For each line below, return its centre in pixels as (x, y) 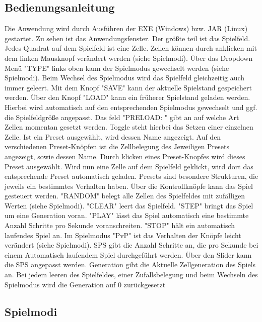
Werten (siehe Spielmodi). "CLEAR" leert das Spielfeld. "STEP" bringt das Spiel (129, 205)
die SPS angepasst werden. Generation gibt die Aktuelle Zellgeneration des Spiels (130, 264)
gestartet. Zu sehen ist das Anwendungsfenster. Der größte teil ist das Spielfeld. (127, 38)
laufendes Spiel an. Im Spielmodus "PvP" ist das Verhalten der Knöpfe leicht (123, 235)
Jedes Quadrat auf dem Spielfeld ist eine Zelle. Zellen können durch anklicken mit (131, 48)
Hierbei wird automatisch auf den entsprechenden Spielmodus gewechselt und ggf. (131, 107)
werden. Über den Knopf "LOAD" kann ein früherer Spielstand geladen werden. (127, 97)
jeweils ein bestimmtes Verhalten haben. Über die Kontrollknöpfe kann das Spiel (129, 186)
